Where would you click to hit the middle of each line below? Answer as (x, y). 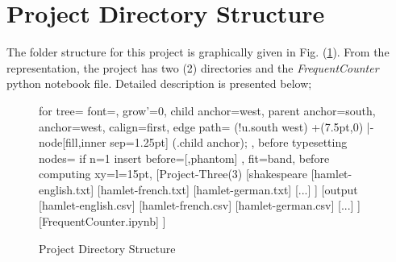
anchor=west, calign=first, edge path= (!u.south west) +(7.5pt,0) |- (206, 126)
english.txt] (67, 189)
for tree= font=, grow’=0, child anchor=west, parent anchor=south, (207, 110)
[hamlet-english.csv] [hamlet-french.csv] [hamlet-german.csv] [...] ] (200, 205)
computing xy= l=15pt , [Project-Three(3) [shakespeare (173, 174)
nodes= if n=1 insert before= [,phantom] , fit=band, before (184, 158)
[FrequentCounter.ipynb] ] (102, 221)
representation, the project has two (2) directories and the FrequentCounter (193, 67)
